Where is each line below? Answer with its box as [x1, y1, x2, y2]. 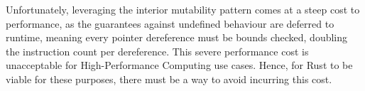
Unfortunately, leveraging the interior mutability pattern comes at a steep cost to [6, 2, 360, 16]
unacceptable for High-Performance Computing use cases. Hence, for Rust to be [6, 58, 353, 73]
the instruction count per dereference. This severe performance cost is [6, 43, 309, 58]
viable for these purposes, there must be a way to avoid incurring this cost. [6, 71, 332, 86]
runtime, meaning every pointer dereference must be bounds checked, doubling [6, 30, 348, 45]
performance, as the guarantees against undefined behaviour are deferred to [6, 16, 334, 31]
